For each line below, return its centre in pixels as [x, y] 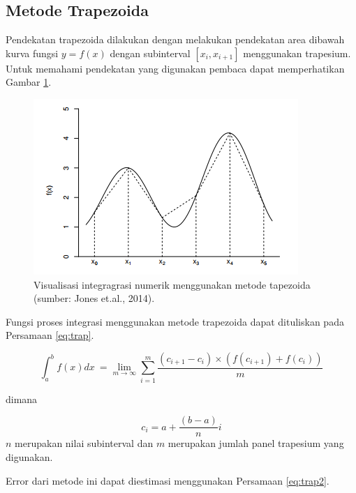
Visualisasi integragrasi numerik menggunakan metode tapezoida [172, 284]
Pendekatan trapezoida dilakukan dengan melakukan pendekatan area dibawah [175, 39]
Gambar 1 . [29, 82]
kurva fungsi [32, 53]
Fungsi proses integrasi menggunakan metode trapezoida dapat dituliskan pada [175, 321]
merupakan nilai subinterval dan [84, 443]
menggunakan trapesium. [297, 53]
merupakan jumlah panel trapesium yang [256, 443]
